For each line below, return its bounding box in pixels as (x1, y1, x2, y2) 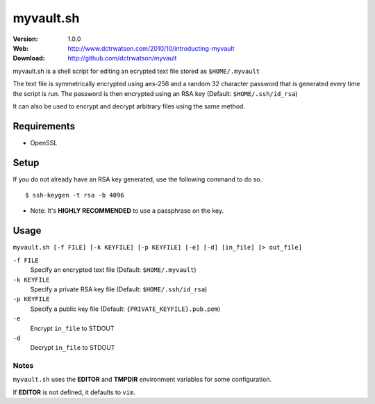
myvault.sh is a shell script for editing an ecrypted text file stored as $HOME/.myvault (12, 67, 260, 75)
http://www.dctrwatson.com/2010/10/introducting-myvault (67, 44, 235, 52)
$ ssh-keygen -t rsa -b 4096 (25, 191, 124, 200)
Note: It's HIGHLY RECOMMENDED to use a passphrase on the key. (30, 207, 224, 215)
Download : (12, 54, 45, 63)
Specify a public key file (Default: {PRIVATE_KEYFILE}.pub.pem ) (30, 305, 221, 313)
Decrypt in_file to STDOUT (30, 344, 115, 352)
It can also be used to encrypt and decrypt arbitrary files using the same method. (12, 102, 246, 111)
